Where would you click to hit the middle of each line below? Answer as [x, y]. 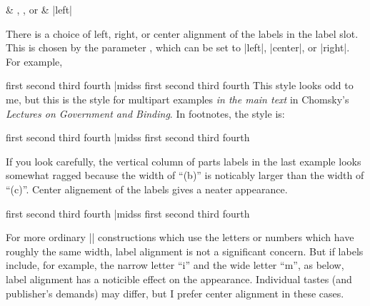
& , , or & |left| [39, 9]
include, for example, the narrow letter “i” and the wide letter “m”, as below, [175, 265]
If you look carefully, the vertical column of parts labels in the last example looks [184, 161]
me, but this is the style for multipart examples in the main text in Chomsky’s [177, 99]
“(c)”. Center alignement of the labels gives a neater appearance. [147, 189]
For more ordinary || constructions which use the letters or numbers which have [180, 237]
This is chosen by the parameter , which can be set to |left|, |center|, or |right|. [178, 47]
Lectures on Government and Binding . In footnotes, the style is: [145, 113]
